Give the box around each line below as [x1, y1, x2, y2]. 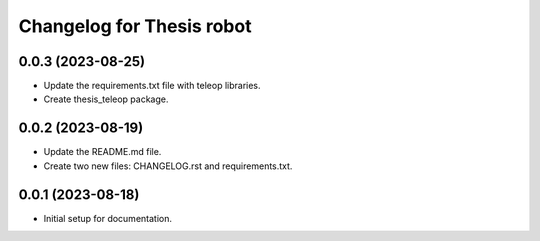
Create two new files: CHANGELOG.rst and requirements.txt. [43, 160, 293, 172]
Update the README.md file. [43, 146, 162, 158]
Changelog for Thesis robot [18, 15, 252, 37]
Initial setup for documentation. [43, 212, 172, 224]
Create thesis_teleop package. [43, 93, 169, 105]
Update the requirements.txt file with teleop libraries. [43, 80, 261, 92]
